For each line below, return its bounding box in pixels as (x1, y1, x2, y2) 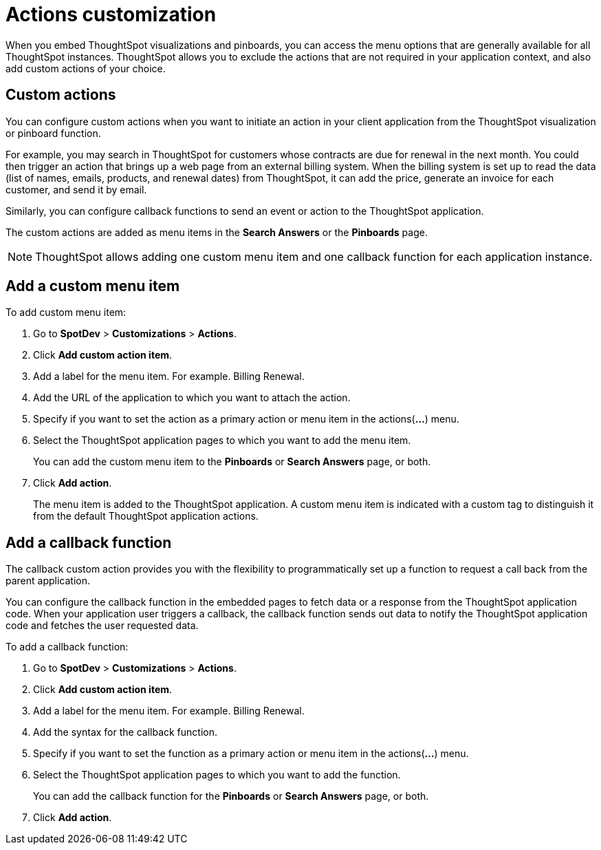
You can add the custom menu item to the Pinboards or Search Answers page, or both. (33, 456, 431, 468)
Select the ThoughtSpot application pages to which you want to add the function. (33, 769, 401, 781)
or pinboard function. (6, 127, 101, 139)
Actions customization (6, 3, 217, 26)
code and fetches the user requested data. (6, 619, 199, 632)
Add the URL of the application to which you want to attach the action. (33, 392, 351, 404)
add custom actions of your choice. (6, 62, 166, 74)
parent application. (6, 575, 91, 587)
